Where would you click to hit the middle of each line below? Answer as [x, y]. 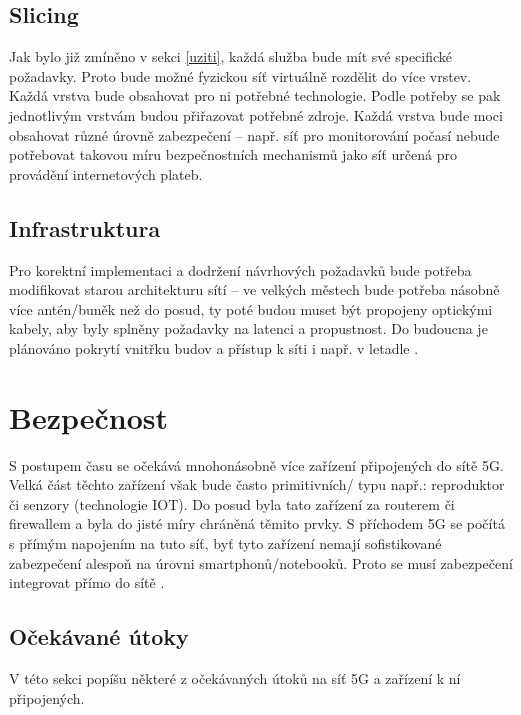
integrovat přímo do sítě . [87, 582]
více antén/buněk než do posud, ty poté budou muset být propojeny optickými [251, 308]
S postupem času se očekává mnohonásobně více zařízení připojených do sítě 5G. [256, 464]
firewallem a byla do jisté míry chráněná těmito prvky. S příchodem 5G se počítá [257, 523]
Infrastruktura [85, 227]
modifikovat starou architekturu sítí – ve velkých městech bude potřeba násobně [254, 289]
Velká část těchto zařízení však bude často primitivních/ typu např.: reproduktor [257, 484]
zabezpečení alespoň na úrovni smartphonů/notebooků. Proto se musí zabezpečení [261, 562]
